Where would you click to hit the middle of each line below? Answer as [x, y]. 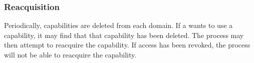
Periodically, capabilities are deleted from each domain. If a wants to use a [118, 25]
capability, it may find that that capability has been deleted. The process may [124, 35]
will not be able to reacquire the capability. [70, 54]
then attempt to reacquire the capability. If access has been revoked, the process [127, 45]
